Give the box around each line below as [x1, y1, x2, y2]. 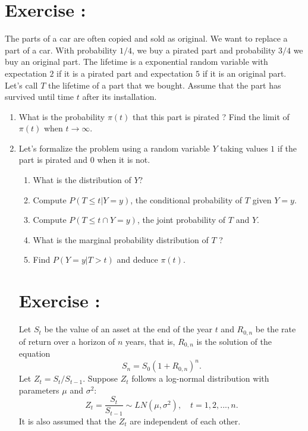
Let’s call [5, 78, 38, 91]
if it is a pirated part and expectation [56, 67, 193, 79]
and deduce [117, 253, 158, 266]
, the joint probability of [137, 213, 226, 226]
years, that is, [125, 335, 175, 347]
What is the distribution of [33, 174, 131, 186]
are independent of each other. [130, 414, 241, 427]
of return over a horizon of [18, 335, 115, 347]
